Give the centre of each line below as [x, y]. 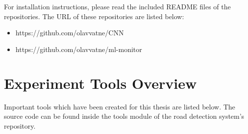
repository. [20, 125]
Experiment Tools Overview [100, 83]
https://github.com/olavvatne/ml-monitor [79, 49]
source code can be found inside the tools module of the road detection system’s [124, 116]
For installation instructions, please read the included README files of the [117, 6]
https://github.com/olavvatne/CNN [70, 33]
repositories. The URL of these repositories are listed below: [94, 16]
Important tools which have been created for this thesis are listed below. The [120, 106]
